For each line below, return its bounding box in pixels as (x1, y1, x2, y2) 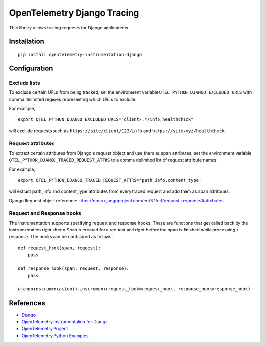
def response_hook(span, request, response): (18, 266, 130, 271)
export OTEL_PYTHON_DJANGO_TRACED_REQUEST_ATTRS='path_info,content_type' (18, 177, 202, 183)
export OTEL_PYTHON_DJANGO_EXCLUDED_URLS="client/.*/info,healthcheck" (18, 117, 194, 122)
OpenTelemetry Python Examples (21, 332, 89, 339)
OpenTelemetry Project (21, 326, 68, 332)
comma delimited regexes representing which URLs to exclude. (9, 96, 137, 102)
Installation (9, 37, 44, 46)
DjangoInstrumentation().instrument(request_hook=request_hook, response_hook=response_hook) (18, 287, 251, 292)
